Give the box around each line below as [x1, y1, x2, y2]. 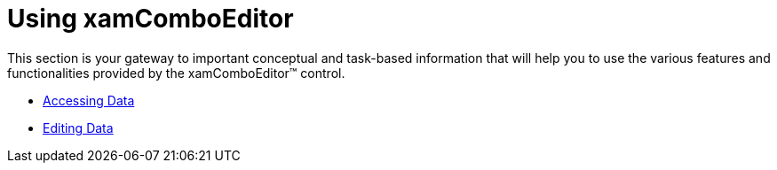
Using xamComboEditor [7, 4, 294, 34]
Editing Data [43, 120, 114, 135]
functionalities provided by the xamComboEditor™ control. [7, 65, 345, 81]
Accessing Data [43, 92, 135, 108]
